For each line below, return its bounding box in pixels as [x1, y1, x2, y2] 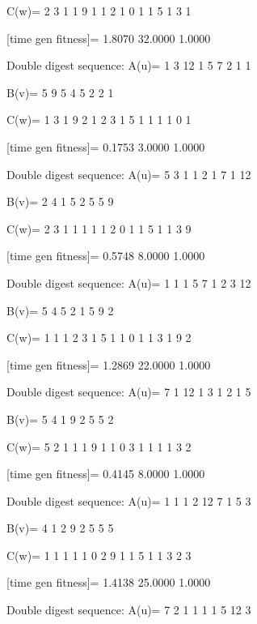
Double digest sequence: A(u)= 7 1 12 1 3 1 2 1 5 [6, 383, 251, 400]
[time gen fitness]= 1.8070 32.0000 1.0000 [6, 29, 211, 46]
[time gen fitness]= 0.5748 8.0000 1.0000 [6, 247, 205, 264]
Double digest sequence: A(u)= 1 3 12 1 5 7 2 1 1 [6, 57, 251, 74]
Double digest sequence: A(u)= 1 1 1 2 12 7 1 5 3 [6, 492, 251, 509]
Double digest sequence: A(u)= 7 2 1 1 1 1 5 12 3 [6, 601, 251, 618]
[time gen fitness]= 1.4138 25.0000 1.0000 [6, 574, 211, 591]
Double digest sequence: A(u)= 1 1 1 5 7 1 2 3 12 [6, 274, 251, 291]
